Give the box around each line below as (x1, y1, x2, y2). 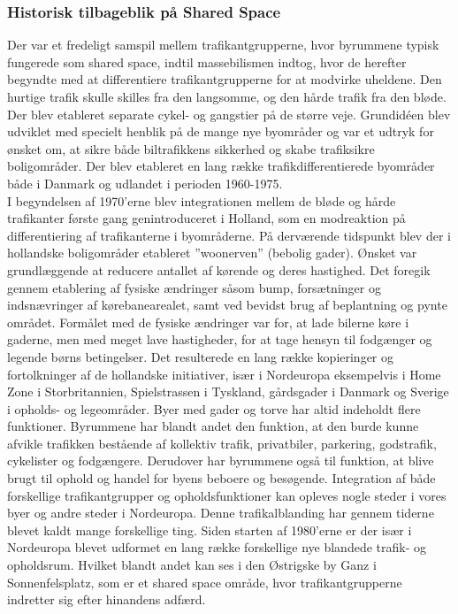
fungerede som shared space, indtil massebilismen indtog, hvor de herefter (7, 52, 407, 71)
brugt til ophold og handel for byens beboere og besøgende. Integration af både (7, 469, 436, 487)
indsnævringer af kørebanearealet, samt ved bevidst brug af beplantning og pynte (7, 295, 447, 314)
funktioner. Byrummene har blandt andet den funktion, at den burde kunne (7, 417, 419, 435)
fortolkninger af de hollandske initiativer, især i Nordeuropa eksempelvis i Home (7, 365, 441, 383)
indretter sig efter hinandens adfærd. (7, 590, 206, 609)
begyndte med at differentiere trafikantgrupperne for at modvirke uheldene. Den (7, 70, 442, 88)
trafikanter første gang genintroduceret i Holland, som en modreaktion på (7, 209, 406, 227)
